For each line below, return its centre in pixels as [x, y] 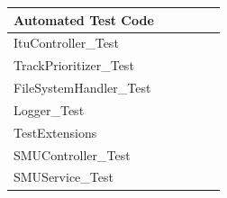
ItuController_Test [66, 43]
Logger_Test [49, 109]
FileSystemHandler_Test [82, 88]
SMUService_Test [64, 177]
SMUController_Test [72, 154]
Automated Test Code [84, 19]
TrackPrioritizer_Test [74, 65]
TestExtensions [55, 132]
